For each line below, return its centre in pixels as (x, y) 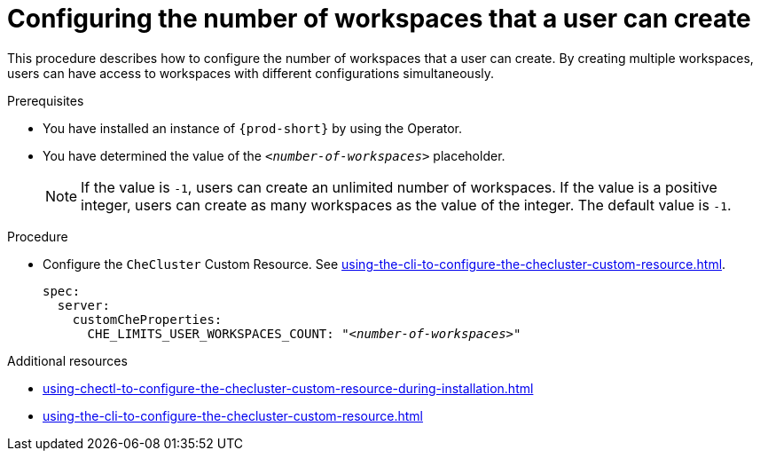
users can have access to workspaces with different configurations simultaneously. (251, 73)
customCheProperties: (147, 319)
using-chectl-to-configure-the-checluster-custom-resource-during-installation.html (288, 388)
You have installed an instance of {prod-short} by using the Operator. (253, 128)
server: (83, 305)
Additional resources (67, 360)
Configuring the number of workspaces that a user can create (379, 19)
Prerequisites (46, 100)
